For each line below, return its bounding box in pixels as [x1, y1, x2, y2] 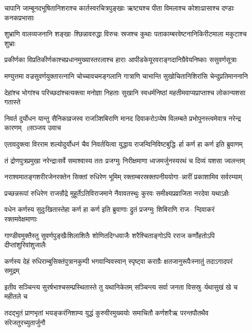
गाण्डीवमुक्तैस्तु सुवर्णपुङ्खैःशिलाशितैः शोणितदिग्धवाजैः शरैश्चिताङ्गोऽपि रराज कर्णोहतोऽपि [4, 230, 215, 240]
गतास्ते [4, 97, 21, 107]
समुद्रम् [4, 265, 19, 276]
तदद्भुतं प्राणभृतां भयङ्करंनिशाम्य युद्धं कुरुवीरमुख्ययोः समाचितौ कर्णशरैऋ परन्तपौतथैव [4, 308, 209, 318]
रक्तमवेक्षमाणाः [4, 213, 37, 224]
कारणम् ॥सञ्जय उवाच [4, 122, 61, 133]
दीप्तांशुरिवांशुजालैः [4, 240, 47, 250]
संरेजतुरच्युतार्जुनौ [4, 317, 46, 327]
